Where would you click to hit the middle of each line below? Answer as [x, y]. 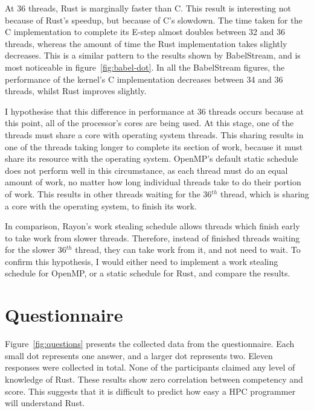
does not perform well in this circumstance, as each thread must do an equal [146, 170]
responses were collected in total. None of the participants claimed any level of [150, 367]
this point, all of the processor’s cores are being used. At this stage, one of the [149, 123]
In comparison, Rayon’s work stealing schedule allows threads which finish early [152, 226]
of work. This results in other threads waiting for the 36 [108, 193]
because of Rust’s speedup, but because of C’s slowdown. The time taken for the [154, 20]
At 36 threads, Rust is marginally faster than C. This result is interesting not [148, 8]
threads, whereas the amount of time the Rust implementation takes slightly [146, 43]
